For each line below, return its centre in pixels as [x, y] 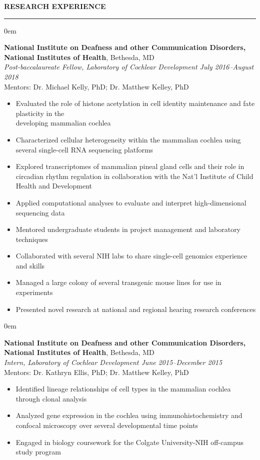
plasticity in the [40, 113]
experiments [34, 292]
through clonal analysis [51, 398]
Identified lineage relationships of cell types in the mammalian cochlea [123, 389]
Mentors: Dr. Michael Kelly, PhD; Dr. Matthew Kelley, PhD [96, 86]
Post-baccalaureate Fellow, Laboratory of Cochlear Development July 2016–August [129, 67]
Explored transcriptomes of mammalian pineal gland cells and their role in [130, 166]
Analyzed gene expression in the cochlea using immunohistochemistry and [129, 415]
